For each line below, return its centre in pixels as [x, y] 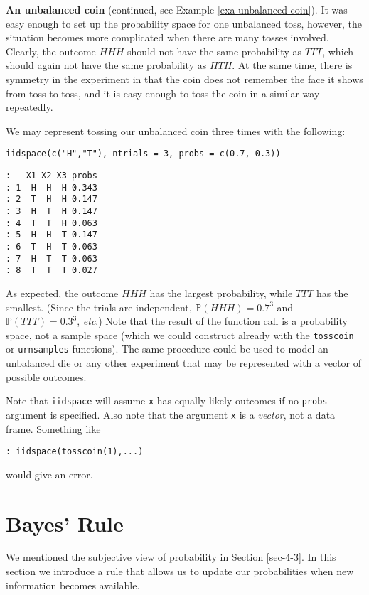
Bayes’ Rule [65, 523]
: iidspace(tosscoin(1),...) [75, 452]
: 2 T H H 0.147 [52, 199]
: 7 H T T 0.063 [52, 258]
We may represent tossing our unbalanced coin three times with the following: [176, 130]
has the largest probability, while [221, 293]
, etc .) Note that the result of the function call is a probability [212, 321]
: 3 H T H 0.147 [52, 211]
